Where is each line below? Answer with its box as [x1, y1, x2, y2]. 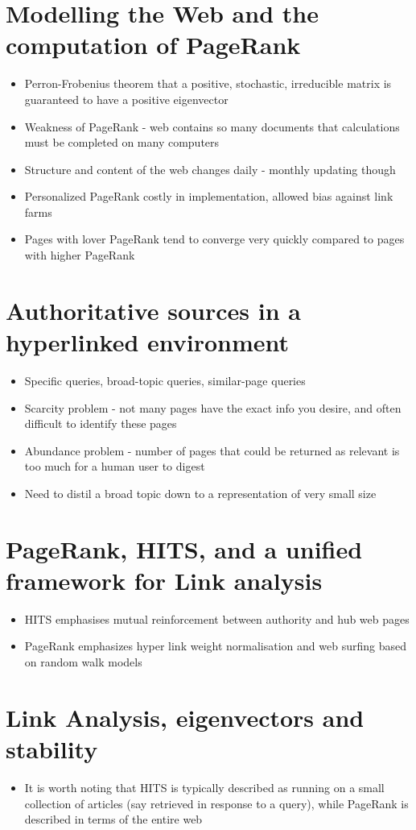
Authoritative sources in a [6, 293, 301, 326]
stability [6, 732, 98, 765]
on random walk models [24, 654, 142, 670]
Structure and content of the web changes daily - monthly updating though [24, 160, 396, 177]
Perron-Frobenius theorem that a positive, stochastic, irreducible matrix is [24, 75, 392, 92]
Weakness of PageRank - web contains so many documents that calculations [24, 118, 400, 135]
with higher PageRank [24, 247, 135, 264]
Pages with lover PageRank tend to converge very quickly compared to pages [24, 230, 405, 247]
